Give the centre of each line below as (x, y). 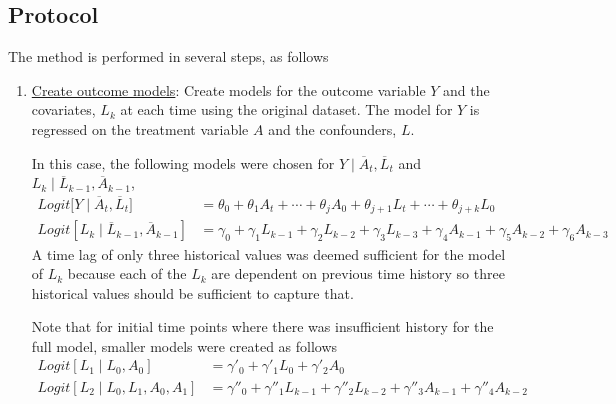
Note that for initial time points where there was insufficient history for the (262, 326)
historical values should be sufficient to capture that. (192, 292)
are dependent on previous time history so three (358, 273)
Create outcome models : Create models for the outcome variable (228, 89)
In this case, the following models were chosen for (183, 162)
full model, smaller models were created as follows (184, 345)
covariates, (63, 109)
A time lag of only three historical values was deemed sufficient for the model (268, 253)
